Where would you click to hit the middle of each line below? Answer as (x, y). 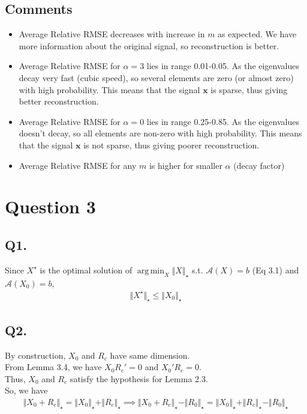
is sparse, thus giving (249, 89)
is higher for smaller (186, 165)
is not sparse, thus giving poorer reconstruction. (171, 145)
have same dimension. (150, 355)
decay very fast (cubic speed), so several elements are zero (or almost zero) (156, 77)
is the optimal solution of (86, 269)
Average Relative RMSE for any (78, 165)
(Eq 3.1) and (276, 269)
